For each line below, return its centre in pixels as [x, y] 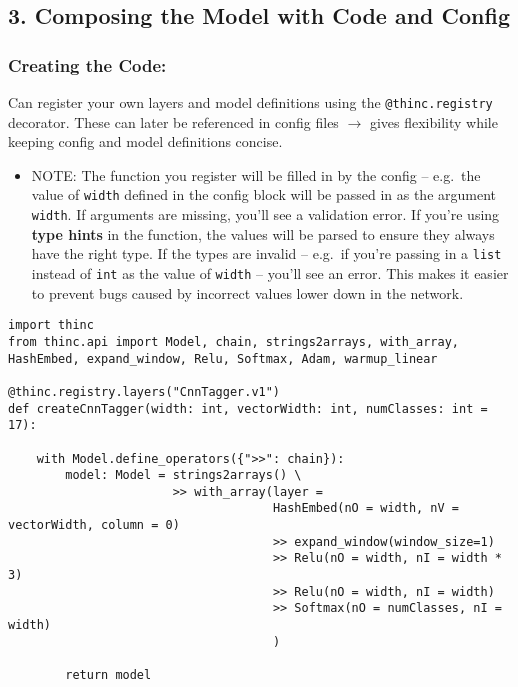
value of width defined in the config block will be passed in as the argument [264, 194]
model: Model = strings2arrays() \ [183, 475]
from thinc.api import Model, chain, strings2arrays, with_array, [234, 341]
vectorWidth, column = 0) [94, 525]
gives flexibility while [433, 121]
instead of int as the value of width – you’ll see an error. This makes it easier [270, 273]
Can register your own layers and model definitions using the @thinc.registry [250, 102]
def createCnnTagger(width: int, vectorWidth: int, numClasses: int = [248, 408]
